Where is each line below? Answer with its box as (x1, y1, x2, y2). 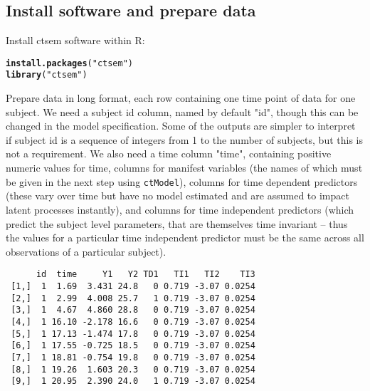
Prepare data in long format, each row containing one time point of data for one (6, 90, 356, 105)
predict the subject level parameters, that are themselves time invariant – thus (6, 216, 348, 231)
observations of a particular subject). (6, 244, 166, 259)
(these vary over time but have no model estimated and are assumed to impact (6, 188, 349, 203)
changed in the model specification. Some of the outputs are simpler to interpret (6, 118, 356, 133)
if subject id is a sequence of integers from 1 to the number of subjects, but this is (6, 132, 363, 147)
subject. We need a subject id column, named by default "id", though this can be (6, 104, 359, 119)
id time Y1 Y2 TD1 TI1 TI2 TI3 (36, 269, 255, 280)
